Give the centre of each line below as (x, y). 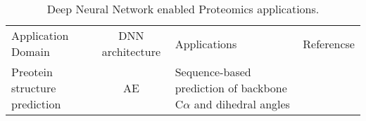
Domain (31, 51)
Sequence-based (213, 72)
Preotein (32, 72)
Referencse (329, 43)
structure (34, 88)
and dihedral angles (242, 104)
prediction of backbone (231, 88)
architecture (131, 51)
